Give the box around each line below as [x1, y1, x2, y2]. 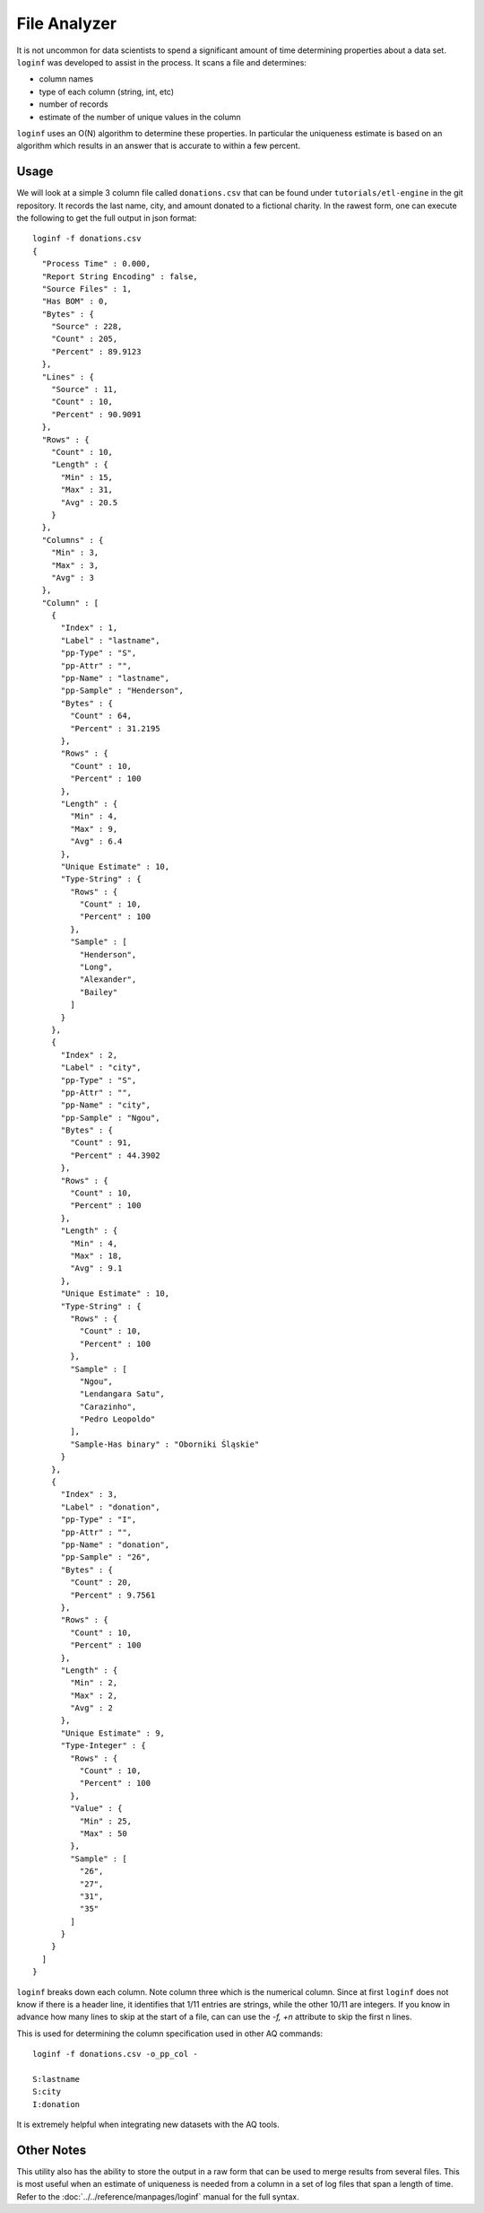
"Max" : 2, [70, 1690, 118, 1701]
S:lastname [32, 2074, 81, 2084]
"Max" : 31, [60, 485, 114, 495]
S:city [32, 2086, 62, 2097]
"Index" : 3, [60, 1490, 118, 1500]
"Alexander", [79, 975, 137, 984]
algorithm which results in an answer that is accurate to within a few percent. [16, 140, 300, 152]
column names [39, 74, 94, 84]
